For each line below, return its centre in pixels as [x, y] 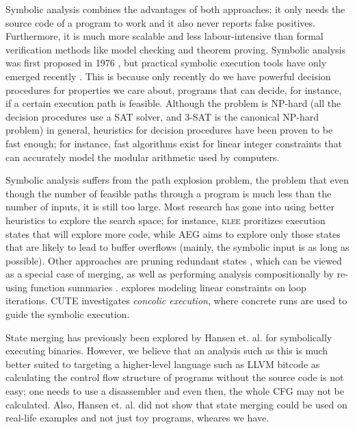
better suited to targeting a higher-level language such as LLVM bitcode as [163, 364]
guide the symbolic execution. [68, 314]
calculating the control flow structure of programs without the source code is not [175, 377]
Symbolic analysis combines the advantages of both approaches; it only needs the [175, 9]
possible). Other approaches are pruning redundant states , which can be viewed [174, 260]
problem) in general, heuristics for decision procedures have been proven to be [169, 130]
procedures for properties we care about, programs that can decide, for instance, [174, 89]
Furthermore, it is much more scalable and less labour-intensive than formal [165, 36]
